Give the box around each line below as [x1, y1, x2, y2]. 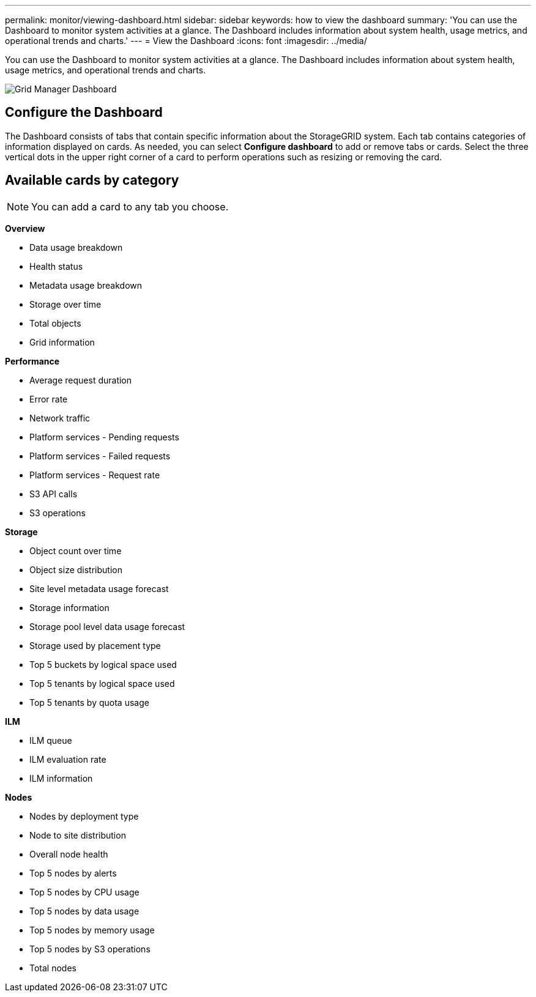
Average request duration [29, 374, 132, 385]
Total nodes [29, 962, 76, 973]
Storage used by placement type [29, 640, 161, 651]
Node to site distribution [29, 829, 126, 840]
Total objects [29, 317, 81, 328]
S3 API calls [29, 488, 78, 499]
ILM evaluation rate [29, 754, 106, 765]
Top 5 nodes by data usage [29, 905, 140, 916]
